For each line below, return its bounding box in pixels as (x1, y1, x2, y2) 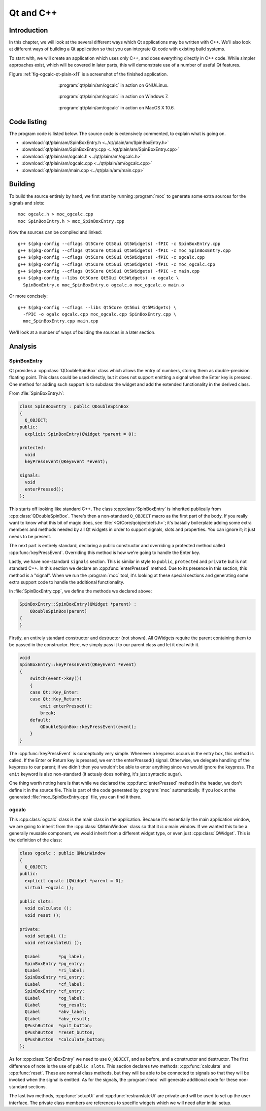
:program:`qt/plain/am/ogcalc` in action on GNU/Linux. (58, 82, 169, 88)
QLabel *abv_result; (25, 1016, 90, 1021)
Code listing (9, 117, 47, 126)
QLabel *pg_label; (25, 954, 85, 960)
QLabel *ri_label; (25, 968, 85, 973)
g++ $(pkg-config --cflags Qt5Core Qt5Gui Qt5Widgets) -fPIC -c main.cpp (18, 269, 200, 274)
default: (30, 717, 51, 723)
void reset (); (25, 912, 62, 918)
